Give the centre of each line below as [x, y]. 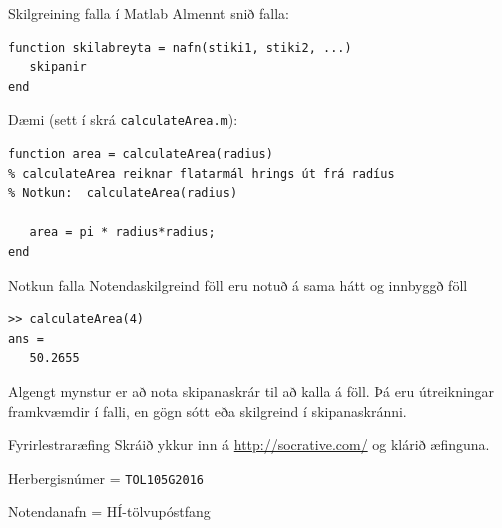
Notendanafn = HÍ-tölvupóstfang [109, 511]
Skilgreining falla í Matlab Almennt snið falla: [148, 13]
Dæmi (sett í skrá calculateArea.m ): [123, 119]
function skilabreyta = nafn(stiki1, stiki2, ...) [180, 47]
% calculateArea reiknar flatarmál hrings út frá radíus [201, 173]
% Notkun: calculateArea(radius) [123, 193]
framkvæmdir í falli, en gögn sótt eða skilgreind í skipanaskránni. [207, 410]
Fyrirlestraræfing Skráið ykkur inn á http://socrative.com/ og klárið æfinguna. [249, 444]
